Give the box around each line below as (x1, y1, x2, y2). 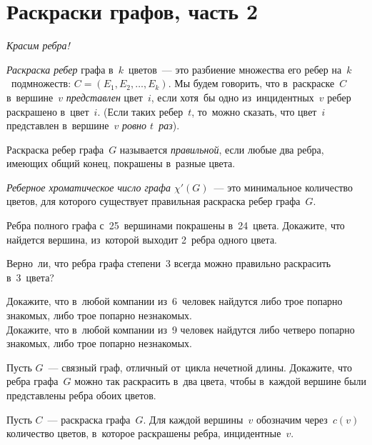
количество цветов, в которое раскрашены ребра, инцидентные (6, 426, 281, 441)
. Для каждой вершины (143, 411, 243, 426)
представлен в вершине (6, 118, 109, 133)
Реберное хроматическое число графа (6, 179, 171, 194)
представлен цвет (66, 89, 143, 104)
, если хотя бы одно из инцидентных (151, 89, 314, 104)
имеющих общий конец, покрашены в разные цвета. (6, 156, 236, 171)
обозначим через (256, 411, 328, 426)
